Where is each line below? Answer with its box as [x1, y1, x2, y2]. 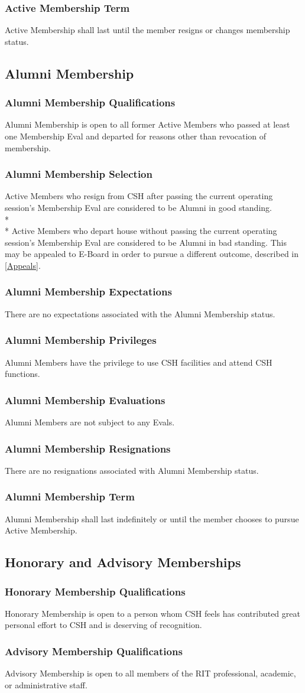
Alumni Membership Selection [5, 167, 152, 181]
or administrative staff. [5, 678, 87, 691]
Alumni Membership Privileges [5, 333, 157, 347]
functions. [5, 367, 40, 380]
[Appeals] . [5, 259, 41, 271]
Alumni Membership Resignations [5, 441, 171, 456]
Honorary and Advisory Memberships [5, 553, 241, 571]
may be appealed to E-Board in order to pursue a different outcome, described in [5, 248, 298, 260]
